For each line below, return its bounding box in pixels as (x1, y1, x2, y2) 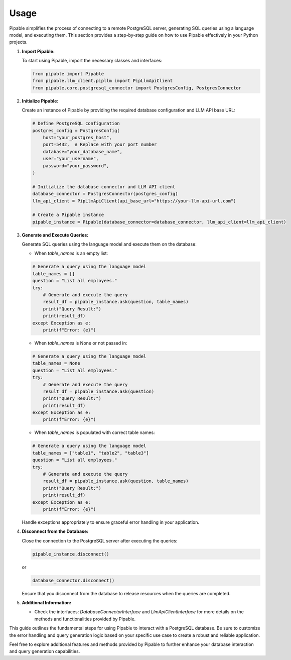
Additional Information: (22, 600, 72, 606)
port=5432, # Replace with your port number (43, 142, 157, 148)
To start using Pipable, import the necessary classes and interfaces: (22, 58, 163, 64)
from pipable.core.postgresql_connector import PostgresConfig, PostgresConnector (32, 85, 242, 90)
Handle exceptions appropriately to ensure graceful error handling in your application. (22, 519, 200, 525)
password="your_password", (43, 163, 110, 168)
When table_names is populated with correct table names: (34, 429, 155, 435)
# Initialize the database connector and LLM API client (32, 184, 176, 189)
